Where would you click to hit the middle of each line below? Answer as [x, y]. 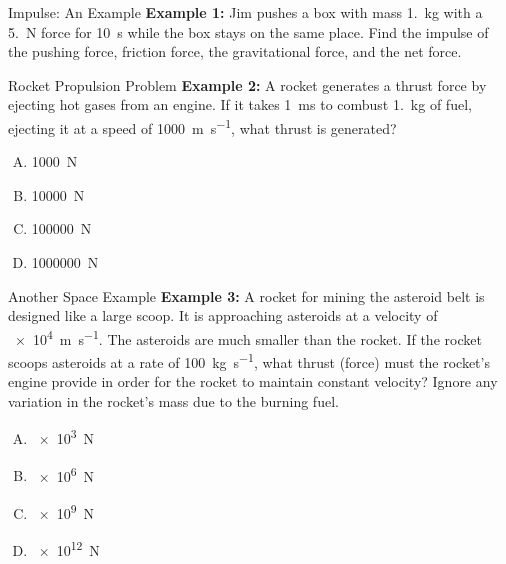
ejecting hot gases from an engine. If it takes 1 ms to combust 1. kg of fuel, [240, 104]
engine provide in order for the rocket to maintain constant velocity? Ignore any [253, 381]
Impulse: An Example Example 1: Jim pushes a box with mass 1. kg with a [245, 12]
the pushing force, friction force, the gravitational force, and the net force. [235, 51]
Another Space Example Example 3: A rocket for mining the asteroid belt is [246, 295]
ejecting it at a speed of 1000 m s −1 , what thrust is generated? [202, 126]
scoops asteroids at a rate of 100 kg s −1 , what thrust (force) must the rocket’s [249, 360]
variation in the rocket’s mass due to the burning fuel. [173, 400]
